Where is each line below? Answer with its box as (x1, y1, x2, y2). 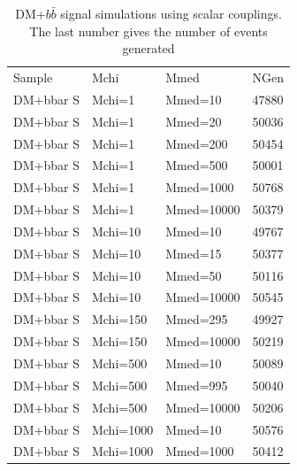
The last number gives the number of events (29, 21, 268, 40)
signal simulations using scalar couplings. (60, 4, 282, 22)
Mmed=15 (165, 243, 222, 262)
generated (122, 39, 175, 58)
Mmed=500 (165, 156, 228, 174)
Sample (13, 68, 53, 87)
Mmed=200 (165, 134, 228, 152)
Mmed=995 (165, 375, 228, 394)
